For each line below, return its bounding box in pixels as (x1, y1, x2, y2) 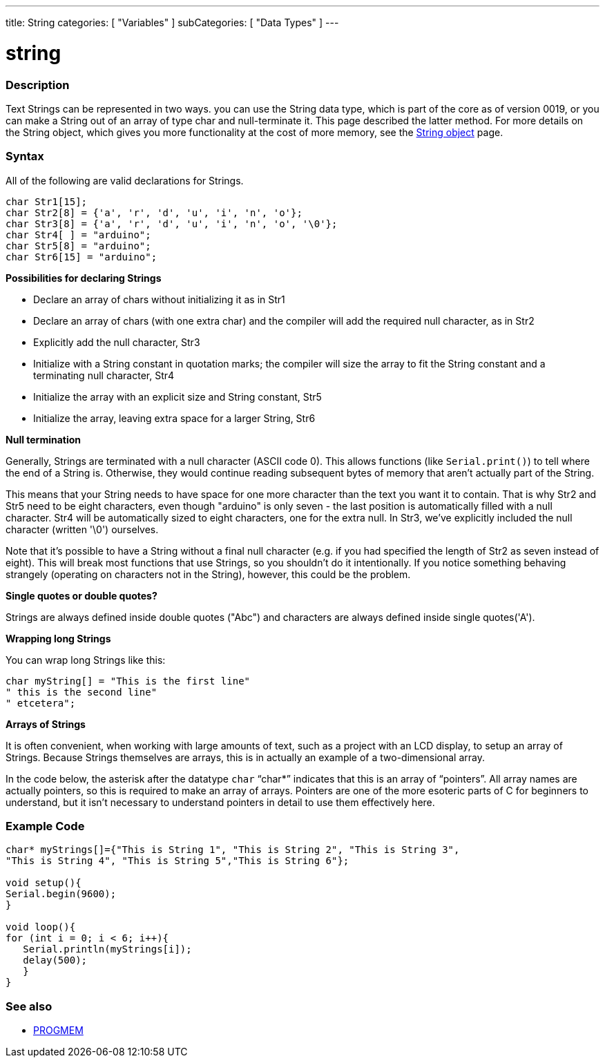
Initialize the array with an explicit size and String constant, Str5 (33, 390, 322, 403)
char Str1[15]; (6, 195, 88, 207)
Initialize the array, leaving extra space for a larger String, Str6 (33, 412, 316, 424)
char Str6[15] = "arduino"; (6, 251, 157, 262)
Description (6, 77, 70, 92)
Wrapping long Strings (6, 632, 111, 644)
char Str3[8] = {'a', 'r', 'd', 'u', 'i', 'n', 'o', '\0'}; (6, 218, 338, 229)
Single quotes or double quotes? (6, 589, 157, 602)
